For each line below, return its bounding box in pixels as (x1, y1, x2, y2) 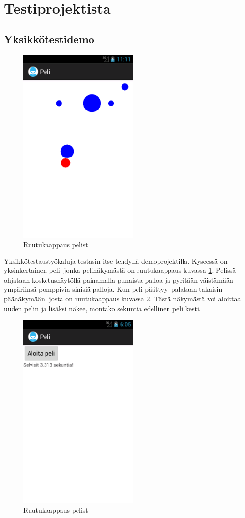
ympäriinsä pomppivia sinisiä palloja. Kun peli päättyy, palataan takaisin (4, 284, 223, 294)
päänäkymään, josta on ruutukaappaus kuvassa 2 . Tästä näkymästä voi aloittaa (4, 294, 241, 304)
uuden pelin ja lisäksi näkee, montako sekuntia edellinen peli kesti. (4, 303, 201, 313)
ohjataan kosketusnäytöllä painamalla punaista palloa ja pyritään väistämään (4, 274, 233, 284)
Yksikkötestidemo (4, 31, 94, 46)
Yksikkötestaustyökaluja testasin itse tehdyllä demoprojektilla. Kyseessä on (4, 255, 228, 266)
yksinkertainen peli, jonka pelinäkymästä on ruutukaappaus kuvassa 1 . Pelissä (4, 265, 236, 275)
